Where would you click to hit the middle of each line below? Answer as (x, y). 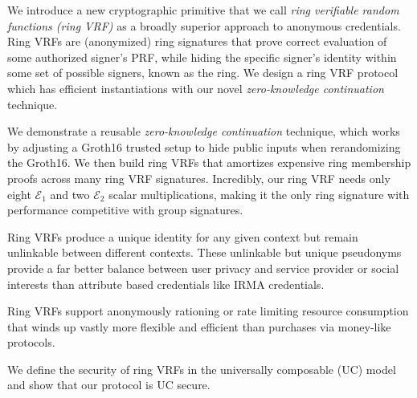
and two (70, 194)
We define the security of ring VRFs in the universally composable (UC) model (202, 369)
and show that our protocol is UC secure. (109, 385)
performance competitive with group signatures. (125, 210)
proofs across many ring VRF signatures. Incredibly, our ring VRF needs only (199, 178)
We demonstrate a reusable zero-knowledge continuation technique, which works (204, 131)
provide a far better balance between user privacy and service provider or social (203, 268)
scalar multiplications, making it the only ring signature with (259, 194)
